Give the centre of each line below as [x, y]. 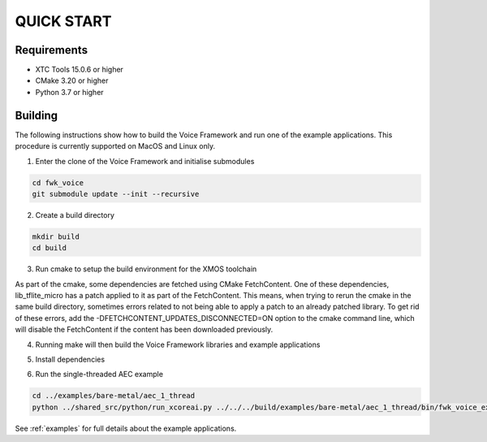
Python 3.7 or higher [70, 92]
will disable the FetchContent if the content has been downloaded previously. [144, 330]
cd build [50, 248]
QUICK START [63, 21]
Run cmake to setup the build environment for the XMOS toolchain [146, 269]
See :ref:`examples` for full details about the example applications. [126, 428]
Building [37, 115]
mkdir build [56, 236]
